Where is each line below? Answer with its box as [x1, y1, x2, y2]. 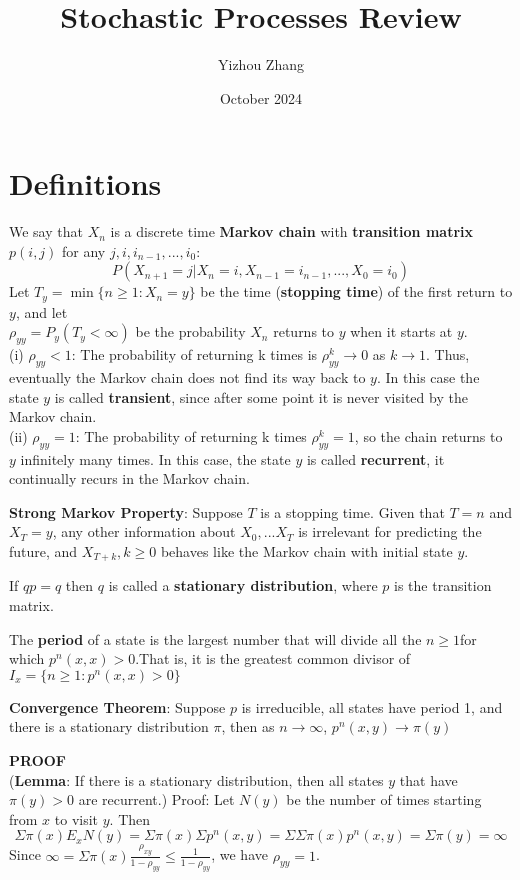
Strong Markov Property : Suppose [9, 501, 243, 522]
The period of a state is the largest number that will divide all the [9, 628, 422, 649]
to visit [54, 808, 99, 829]
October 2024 [219, 87, 303, 108]
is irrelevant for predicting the [298, 521, 482, 542]
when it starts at [350, 321, 453, 342]
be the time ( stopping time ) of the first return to [200, 281, 513, 302]
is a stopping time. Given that [260, 501, 445, 522]
